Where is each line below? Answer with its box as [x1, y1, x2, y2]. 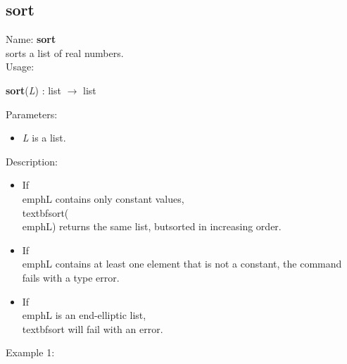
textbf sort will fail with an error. [22, 321, 163, 336]
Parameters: [6, 106, 58, 121]
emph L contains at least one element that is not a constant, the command [22, 256, 342, 271]
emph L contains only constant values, [22, 191, 184, 206]
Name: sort [6, 32, 56, 46]
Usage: [6, 59, 34, 74]
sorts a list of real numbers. [6, 45, 124, 60]
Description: [6, 153, 58, 168]
